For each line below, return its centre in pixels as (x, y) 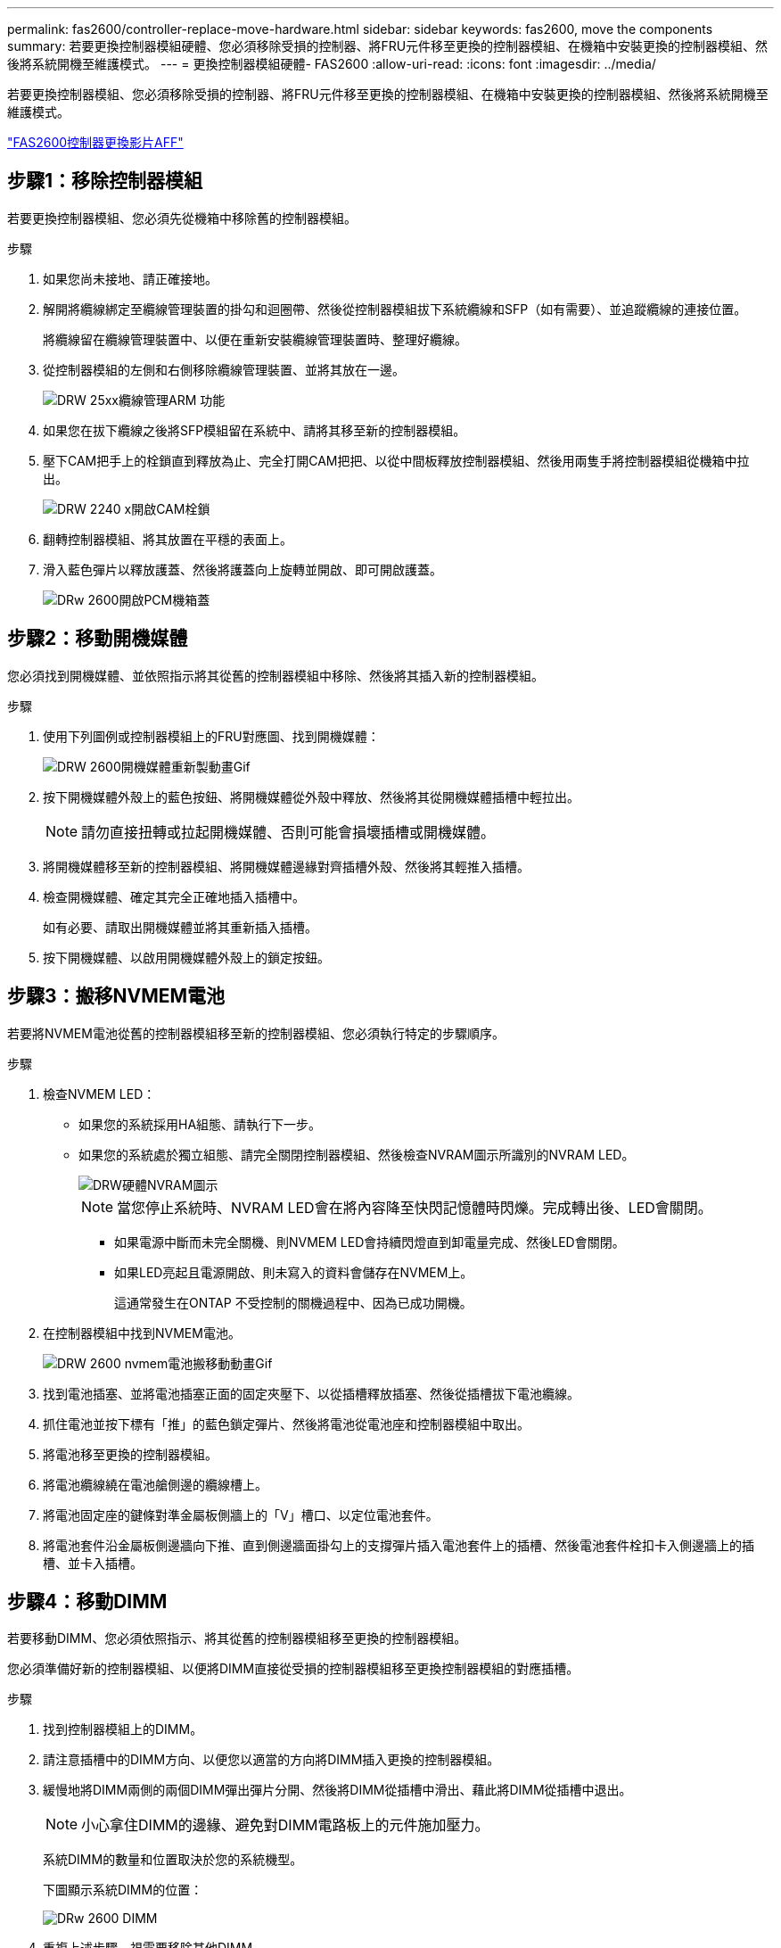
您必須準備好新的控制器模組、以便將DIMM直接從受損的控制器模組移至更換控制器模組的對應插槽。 (293, 1669)
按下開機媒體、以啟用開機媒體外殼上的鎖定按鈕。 (186, 957)
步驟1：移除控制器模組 (105, 181)
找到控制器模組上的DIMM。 (123, 1729)
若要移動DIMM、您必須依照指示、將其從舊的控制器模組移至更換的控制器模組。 (237, 1638)
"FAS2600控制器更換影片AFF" (95, 142)
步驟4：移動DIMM (87, 1601)
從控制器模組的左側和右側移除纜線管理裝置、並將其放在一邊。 (224, 369)
